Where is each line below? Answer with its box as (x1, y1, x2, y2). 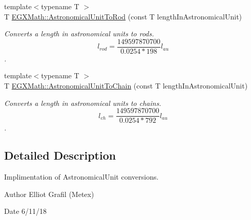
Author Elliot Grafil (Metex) (4, 188, 94, 199)
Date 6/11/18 (4, 206, 47, 216)
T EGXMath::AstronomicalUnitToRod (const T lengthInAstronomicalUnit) (4, 11, 242, 21)
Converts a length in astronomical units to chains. (4, 97, 161, 108)
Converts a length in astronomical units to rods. (4, 28, 154, 39)
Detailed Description (4, 147, 116, 163)
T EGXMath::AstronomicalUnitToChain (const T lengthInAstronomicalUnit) (4, 80, 248, 91)
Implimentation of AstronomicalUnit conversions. (4, 171, 159, 182)
